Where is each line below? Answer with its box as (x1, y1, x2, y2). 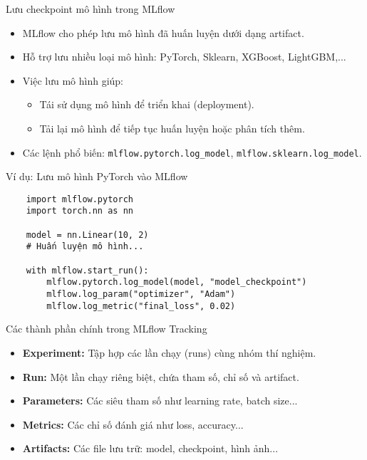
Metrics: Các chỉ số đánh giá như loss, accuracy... (22, 417, 244, 432)
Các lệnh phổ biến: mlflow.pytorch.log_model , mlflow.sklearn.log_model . (22, 145, 362, 160)
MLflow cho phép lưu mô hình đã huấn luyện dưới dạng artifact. (22, 25, 304, 40)
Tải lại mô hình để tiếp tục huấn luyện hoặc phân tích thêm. (39, 120, 305, 135)
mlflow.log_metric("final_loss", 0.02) (46, 300, 236, 311)
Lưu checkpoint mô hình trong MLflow (6, 1, 175, 16)
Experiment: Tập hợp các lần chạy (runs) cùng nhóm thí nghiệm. (22, 345, 316, 360)
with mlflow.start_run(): (26, 265, 149, 276)
